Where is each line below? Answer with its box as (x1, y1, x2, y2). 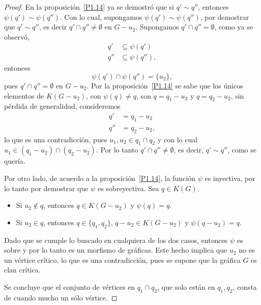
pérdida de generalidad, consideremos (4, 101, 121, 111)
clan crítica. (4, 264, 41, 275)
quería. (4, 156, 25, 166)
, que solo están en (157, 282, 215, 292)
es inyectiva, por (205, 173, 255, 184)
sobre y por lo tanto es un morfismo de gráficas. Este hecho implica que (4, 245, 227, 255)
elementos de (4, 90, 44, 101)
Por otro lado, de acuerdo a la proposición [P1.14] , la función (4, 173, 195, 184)
